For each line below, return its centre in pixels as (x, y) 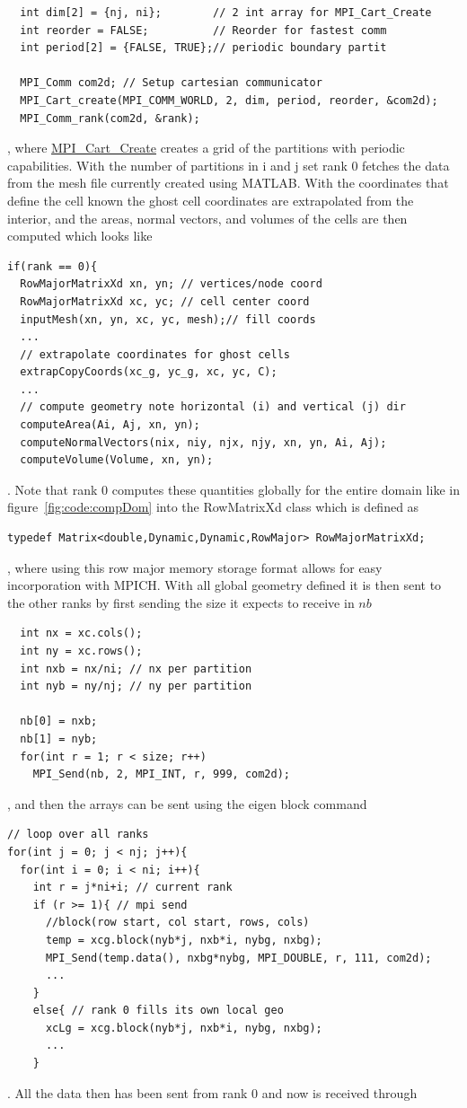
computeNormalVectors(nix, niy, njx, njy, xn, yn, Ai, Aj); (203, 442)
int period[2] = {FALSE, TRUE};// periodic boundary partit (203, 48)
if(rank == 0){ (53, 266)
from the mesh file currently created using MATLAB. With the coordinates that (228, 183)
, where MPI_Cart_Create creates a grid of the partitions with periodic (206, 148)
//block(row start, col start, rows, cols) (177, 923)
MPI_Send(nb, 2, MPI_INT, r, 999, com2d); (161, 774)
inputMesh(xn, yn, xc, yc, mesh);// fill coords (168, 319)
